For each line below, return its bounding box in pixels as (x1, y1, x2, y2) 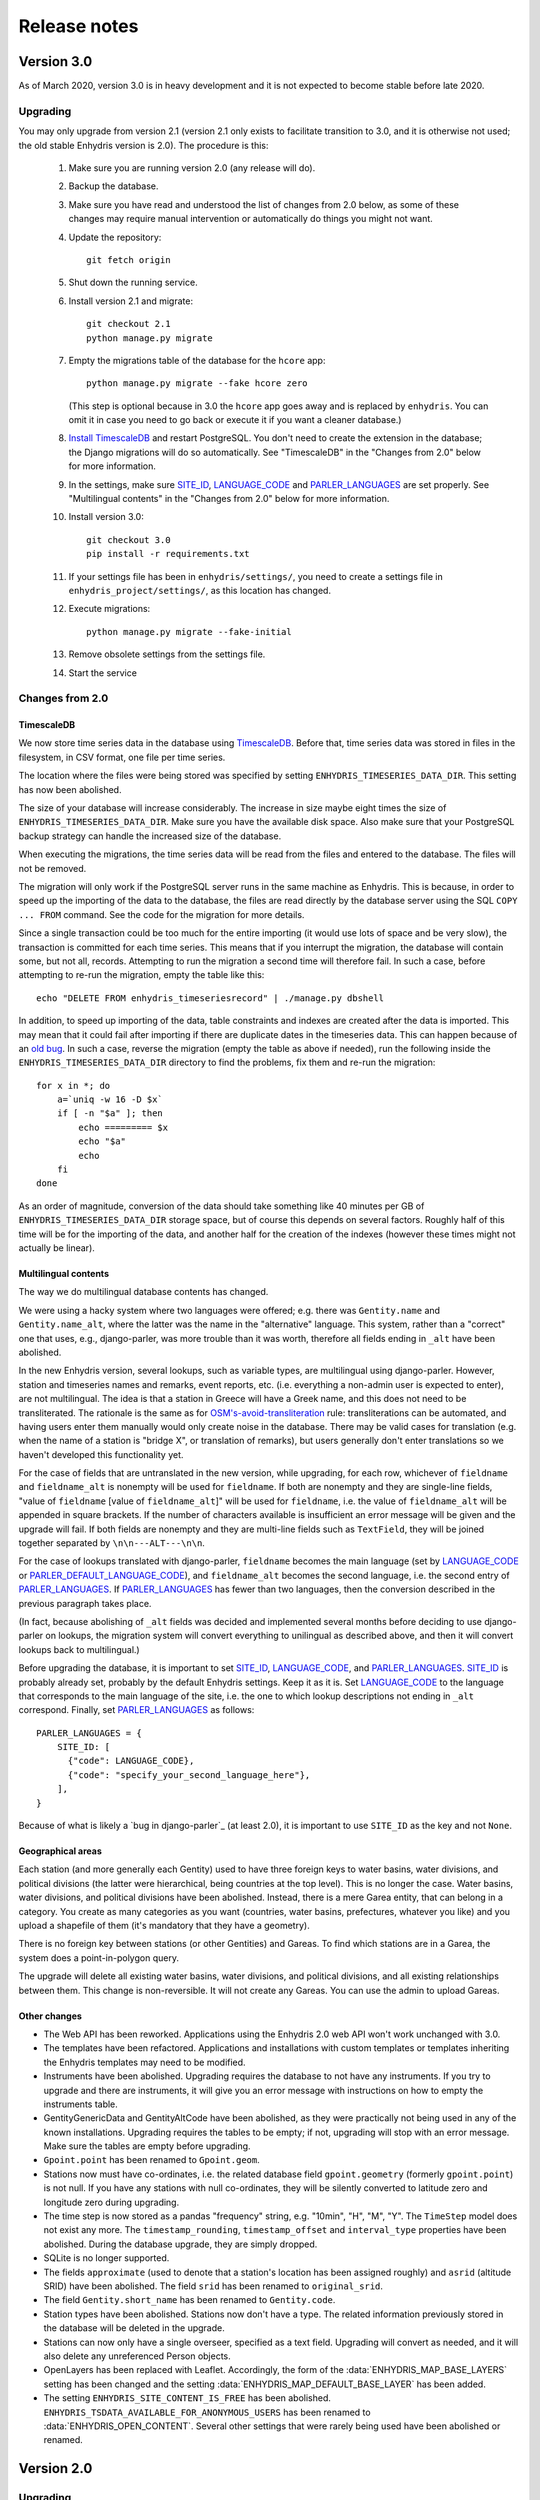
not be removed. (18, 862, 87, 874)
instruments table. (43, 2098, 119, 2110)
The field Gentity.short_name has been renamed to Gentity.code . (43, 2294, 336, 2306)
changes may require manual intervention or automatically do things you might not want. (68, 213, 434, 225)
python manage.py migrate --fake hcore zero (86, 378, 309, 389)
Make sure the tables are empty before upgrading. (43, 2140, 251, 2152)
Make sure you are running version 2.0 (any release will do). (68, 161, 316, 174)
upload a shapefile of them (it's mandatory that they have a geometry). (18, 1920, 310, 1931)
